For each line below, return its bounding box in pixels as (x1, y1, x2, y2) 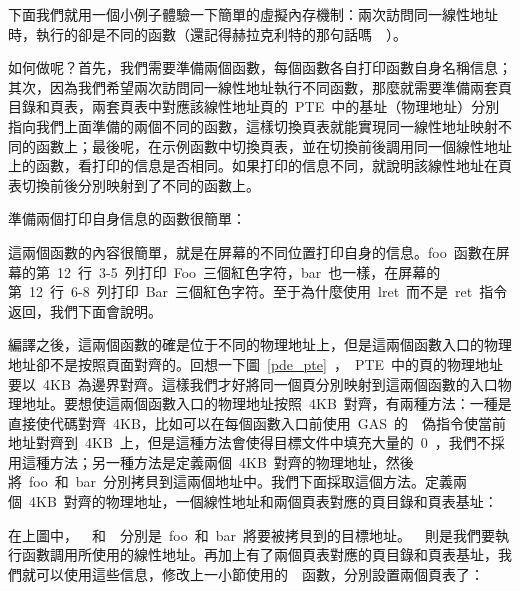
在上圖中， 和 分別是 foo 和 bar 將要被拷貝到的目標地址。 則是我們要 (8, 524, 495, 545)
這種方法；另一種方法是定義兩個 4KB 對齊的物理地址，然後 (21, 451, 414, 472)
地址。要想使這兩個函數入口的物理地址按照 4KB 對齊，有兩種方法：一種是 (21, 393, 512, 414)
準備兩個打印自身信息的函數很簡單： (8, 208, 246, 229)
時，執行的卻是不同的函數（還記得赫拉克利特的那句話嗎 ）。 (8, 23, 407, 44)
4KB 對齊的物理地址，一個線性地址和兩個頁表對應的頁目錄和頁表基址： (28, 491, 498, 512)
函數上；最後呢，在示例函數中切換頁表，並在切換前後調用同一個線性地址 (35, 135, 512, 156)
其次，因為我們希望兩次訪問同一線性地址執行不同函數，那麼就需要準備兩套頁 (8, 76, 512, 97)
